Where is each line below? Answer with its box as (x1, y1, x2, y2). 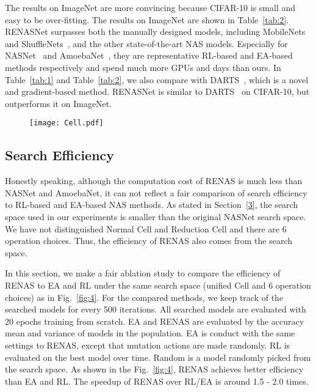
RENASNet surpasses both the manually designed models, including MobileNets (5, 25, 306, 38)
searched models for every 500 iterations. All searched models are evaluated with (5, 303, 306, 316)
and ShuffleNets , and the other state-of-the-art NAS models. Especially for (5, 37, 288, 50)
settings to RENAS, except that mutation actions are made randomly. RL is (5, 338, 290, 351)
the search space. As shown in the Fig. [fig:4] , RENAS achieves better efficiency (5, 363, 304, 375)
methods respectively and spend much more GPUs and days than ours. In (5, 61, 281, 73)
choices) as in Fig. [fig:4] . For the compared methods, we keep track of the (5, 290, 284, 303)
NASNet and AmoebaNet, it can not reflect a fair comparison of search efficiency (5, 186, 307, 199)
